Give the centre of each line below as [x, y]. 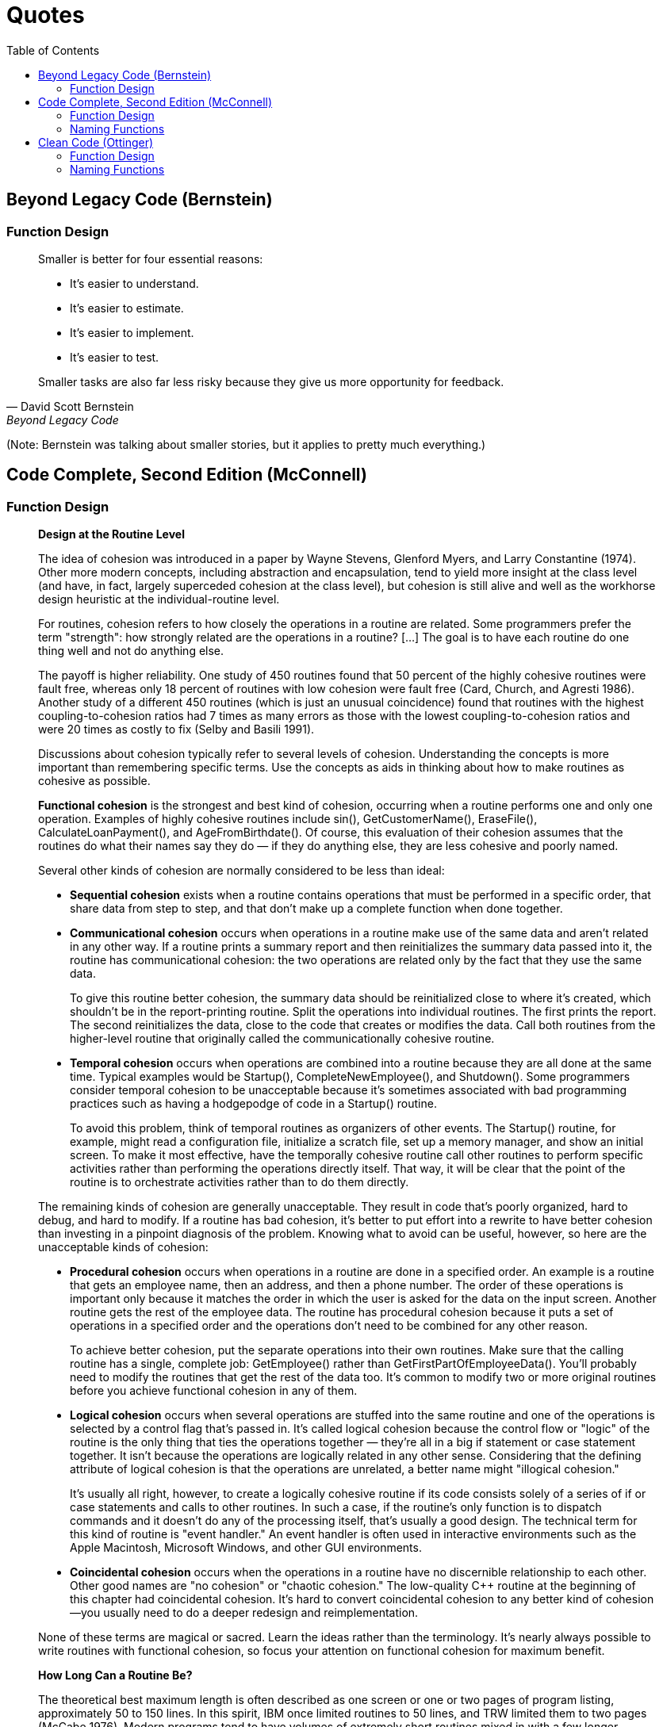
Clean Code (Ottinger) [96, 142]
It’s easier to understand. [134, 283]
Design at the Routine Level [111, 534]
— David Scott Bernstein [70, 406]
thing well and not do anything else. [131, 651]
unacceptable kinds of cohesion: [123, 1247]
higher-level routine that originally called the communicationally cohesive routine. [282, 1039]
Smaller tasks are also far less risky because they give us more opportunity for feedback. [271, 381]
